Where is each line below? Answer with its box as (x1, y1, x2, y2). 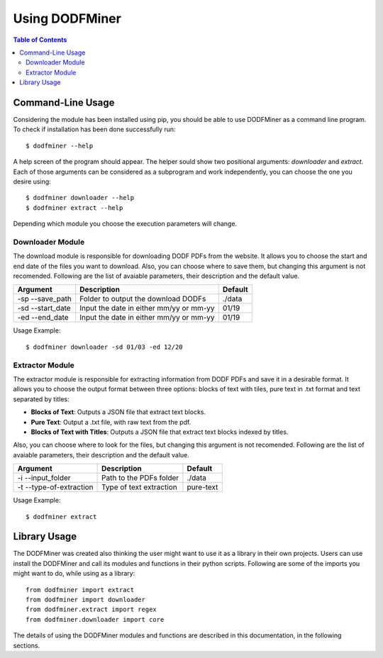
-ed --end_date (17, 313, 69, 323)
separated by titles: (13, 394, 70, 403)
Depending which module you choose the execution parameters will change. (13, 220, 238, 228)
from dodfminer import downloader (26, 596, 145, 603)
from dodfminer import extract (26, 586, 135, 593)
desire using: (13, 177, 51, 186)
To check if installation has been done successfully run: (13, 125, 177, 134)
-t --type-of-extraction (17, 482, 94, 492)
